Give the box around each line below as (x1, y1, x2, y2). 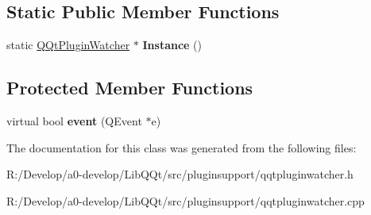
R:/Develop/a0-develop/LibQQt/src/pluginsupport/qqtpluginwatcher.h (6, 166, 354, 182)
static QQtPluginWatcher (6, 36, 130, 53)
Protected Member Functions (6, 75, 253, 100)
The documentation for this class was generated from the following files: (6, 139, 357, 155)
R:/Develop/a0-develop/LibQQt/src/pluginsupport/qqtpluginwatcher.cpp (6, 192, 365, 209)
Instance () (142, 36, 203, 53)
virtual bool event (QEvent (6, 113, 142, 129)
